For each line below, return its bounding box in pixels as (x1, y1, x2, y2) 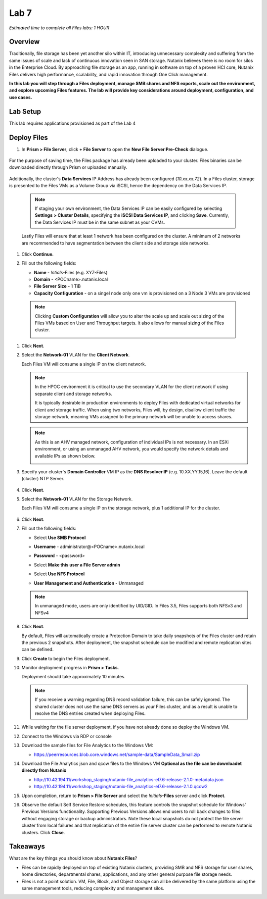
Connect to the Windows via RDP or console (21, 733, 112, 739)
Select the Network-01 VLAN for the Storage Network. (21, 496, 133, 502)
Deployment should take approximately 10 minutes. (21, 674, 126, 680)
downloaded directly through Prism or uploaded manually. (9, 164, 128, 170)
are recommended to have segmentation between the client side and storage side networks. (21, 240, 210, 246)
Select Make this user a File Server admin (34, 562, 121, 568)
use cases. (9, 94, 32, 100)
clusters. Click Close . (21, 829, 65, 835)
